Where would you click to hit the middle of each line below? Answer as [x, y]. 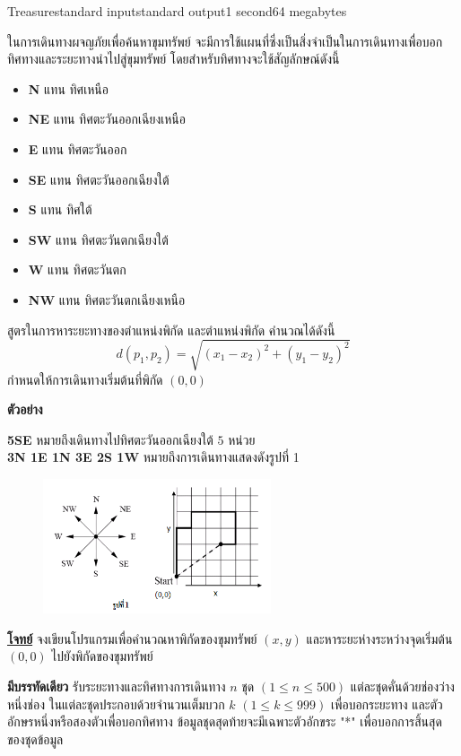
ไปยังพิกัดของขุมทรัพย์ [102, 656]
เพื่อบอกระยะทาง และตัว [387, 704]
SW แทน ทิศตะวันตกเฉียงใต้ [98, 239]
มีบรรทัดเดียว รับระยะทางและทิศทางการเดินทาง [117, 686]
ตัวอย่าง [25, 409]
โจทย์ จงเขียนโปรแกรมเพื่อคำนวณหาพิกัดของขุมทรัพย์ [132, 638]
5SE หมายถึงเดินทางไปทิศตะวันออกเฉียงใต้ [110, 439]
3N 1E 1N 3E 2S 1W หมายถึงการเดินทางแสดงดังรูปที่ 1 [153, 457]
